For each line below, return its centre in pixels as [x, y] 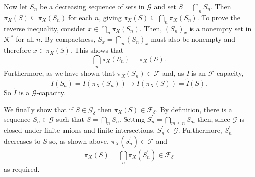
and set [165, 6]
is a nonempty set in [220, 28]
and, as [173, 73]
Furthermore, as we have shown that [60, 73]
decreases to [22, 141]
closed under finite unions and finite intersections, [80, 130]
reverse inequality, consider [45, 28]
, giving [110, 17]
